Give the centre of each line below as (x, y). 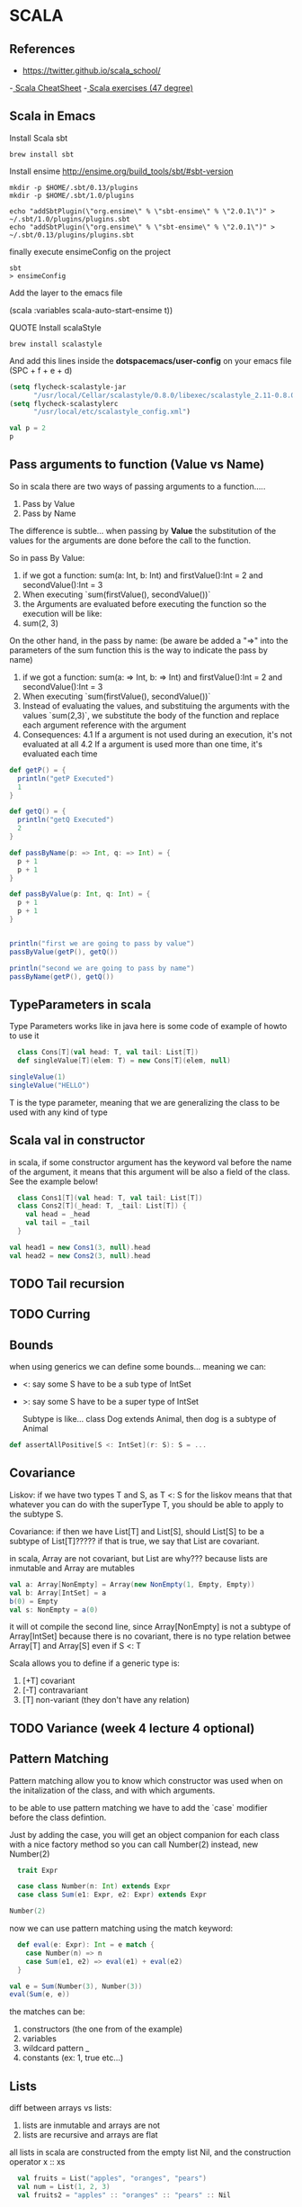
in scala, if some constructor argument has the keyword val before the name (151, 1162)
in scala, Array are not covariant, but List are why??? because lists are (138, 1558)
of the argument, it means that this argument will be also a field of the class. (150, 1171)
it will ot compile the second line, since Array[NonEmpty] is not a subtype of (150, 1627)
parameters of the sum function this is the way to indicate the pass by (138, 650)
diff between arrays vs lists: (61, 2108)
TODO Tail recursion (67, 1284)
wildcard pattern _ (56, 2049)
